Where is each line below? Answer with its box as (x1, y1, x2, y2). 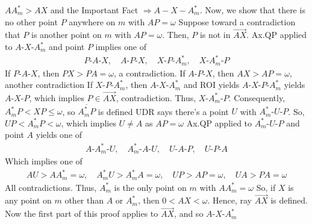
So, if (256, 181, 276, 193)
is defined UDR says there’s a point (98, 105, 229, 117)
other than (64, 194, 104, 207)
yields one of (36, 128, 83, 141)
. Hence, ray (207, 194, 252, 207)
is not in (199, 28, 231, 41)
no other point (5, 15, 58, 28)
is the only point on (114, 181, 187, 193)
